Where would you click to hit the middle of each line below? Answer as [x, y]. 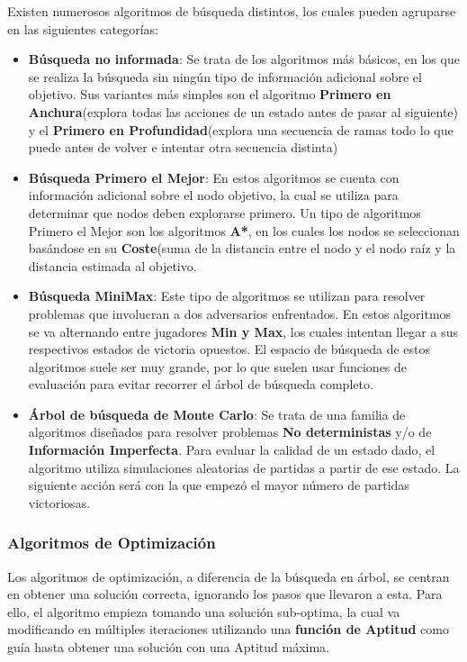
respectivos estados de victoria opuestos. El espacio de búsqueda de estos [229, 349]
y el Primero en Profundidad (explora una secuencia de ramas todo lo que [241, 129]
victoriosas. [59, 502]
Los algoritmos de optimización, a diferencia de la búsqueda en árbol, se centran [229, 576]
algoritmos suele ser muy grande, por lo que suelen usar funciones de [218, 366]
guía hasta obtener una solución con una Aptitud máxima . [169, 647]
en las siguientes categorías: [83, 28]
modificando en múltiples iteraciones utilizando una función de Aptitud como [228, 629]
